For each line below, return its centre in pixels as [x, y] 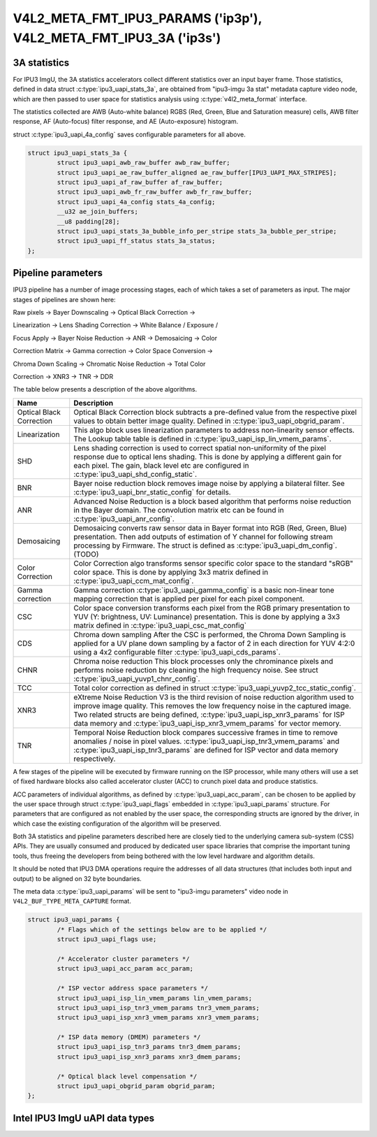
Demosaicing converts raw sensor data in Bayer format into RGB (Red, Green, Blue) [210, 528]
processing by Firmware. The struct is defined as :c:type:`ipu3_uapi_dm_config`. [206, 545]
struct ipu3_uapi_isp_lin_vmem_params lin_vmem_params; [155, 998]
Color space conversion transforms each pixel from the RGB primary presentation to [212, 608]
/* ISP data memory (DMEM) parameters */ [129, 1037]
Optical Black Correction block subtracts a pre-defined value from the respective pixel [215, 412]
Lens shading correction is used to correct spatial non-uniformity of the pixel [200, 448]
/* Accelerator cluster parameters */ [123, 959]
